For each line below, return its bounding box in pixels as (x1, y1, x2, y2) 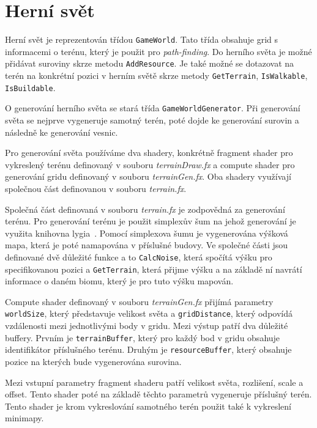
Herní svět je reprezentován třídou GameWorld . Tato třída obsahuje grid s (5, 33, 278, 46)
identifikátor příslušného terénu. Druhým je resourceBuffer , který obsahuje (5, 343, 292, 356)
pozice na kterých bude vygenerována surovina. (5, 355, 182, 367)
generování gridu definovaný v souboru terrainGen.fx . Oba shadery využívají (5, 170, 291, 183)
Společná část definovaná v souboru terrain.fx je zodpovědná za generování (5, 202, 285, 215)
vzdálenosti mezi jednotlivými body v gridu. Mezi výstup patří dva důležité (5, 319, 288, 332)
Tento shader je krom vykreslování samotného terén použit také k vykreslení (5, 399, 291, 412)
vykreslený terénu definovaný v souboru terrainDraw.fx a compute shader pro (5, 158, 295, 171)
